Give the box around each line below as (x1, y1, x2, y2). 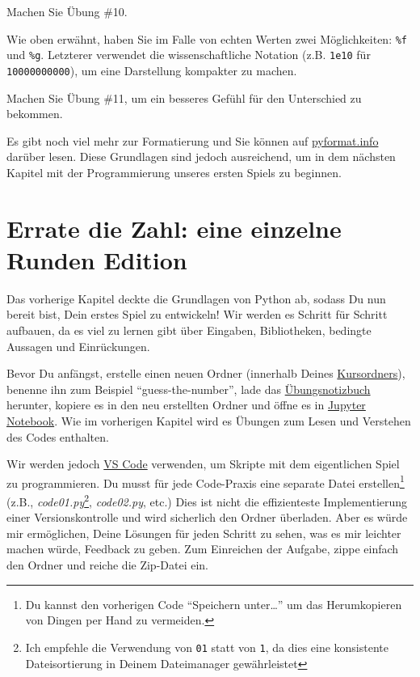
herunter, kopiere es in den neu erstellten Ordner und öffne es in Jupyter (6, 396, 366, 413)
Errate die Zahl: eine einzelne (6, 211, 342, 244)
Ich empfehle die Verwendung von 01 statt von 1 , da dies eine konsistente (25, 638, 388, 655)
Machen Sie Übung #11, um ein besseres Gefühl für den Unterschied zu (6, 89, 362, 106)
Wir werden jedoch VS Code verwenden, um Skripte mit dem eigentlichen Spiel (6, 455, 400, 472)
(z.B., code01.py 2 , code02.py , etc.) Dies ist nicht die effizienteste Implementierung (6, 491, 408, 510)
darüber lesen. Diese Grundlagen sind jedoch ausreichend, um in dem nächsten (6, 148, 396, 165)
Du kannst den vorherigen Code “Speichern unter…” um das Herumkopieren (25, 595, 402, 612)
